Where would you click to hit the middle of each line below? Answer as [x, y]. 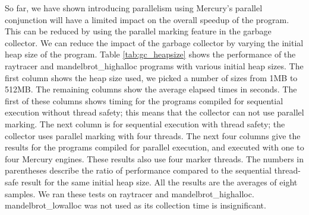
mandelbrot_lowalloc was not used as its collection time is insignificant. [135, 205]
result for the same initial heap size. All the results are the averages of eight [159, 182]
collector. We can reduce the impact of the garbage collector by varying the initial [154, 42]
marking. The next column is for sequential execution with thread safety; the [145, 123]
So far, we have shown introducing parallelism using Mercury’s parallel [134, 8]
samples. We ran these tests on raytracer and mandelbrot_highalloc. [130, 193]
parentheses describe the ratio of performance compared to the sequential [138, 170]
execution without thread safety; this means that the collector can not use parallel [154, 112]
